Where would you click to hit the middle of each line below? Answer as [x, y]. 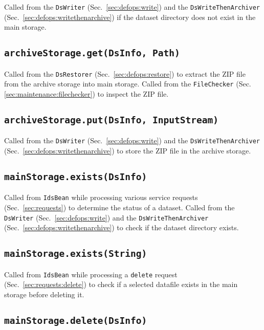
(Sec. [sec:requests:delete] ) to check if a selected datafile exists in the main [121, 284]
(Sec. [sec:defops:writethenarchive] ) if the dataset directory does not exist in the [130, 17]
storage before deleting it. [44, 294]
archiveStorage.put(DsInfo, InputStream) [111, 120]
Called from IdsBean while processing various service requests [101, 197]
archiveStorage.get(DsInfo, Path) [92, 53]
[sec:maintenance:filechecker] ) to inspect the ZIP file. [86, 93]
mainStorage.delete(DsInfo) [76, 320]
